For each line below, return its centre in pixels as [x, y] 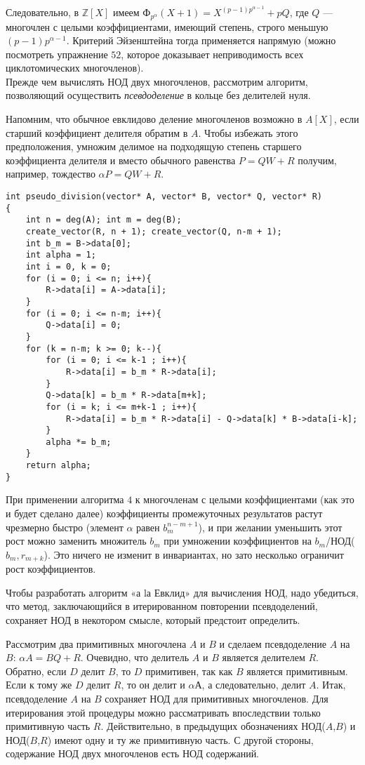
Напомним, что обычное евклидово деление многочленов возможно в [154, 119]
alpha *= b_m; [79, 442]
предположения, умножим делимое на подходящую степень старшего [154, 146]
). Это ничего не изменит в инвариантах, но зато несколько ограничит [194, 554]
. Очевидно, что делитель [135, 657]
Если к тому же [39, 685]
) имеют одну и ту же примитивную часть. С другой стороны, [180, 739]
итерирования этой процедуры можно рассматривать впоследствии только [163, 712]
